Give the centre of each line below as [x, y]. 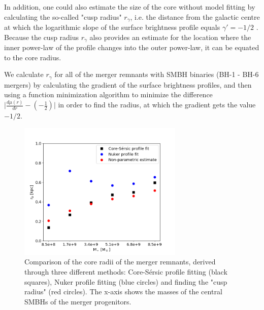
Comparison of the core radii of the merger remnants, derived [120, 262]
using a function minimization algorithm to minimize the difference [108, 94]
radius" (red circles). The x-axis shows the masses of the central [123, 292]
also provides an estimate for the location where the [170, 37]
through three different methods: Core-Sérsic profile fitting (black [126, 271]
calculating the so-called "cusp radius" [63, 16]
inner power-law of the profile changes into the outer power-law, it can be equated [132, 47]
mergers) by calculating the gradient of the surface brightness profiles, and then [128, 84]
